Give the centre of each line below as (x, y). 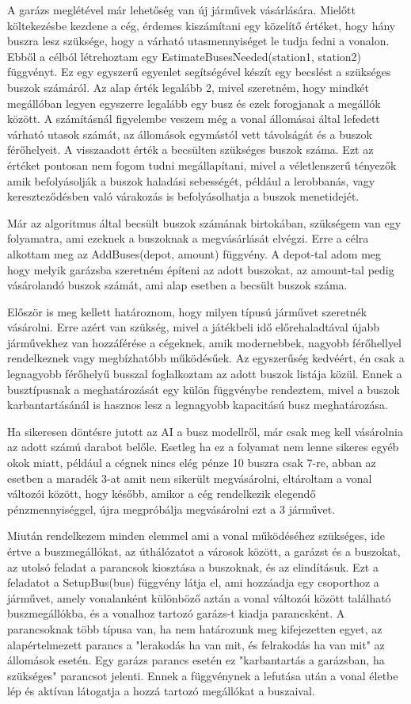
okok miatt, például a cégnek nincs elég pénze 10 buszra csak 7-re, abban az (192, 463)
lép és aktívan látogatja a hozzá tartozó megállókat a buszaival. (161, 691)
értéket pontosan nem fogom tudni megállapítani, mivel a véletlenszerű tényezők (202, 165)
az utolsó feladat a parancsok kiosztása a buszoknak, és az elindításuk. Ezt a (193, 566)
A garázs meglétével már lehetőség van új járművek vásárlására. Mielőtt (181, 10)
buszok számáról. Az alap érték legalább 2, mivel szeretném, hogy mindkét (188, 87)
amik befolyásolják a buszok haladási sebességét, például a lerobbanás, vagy (191, 180)
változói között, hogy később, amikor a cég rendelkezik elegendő (162, 494)
